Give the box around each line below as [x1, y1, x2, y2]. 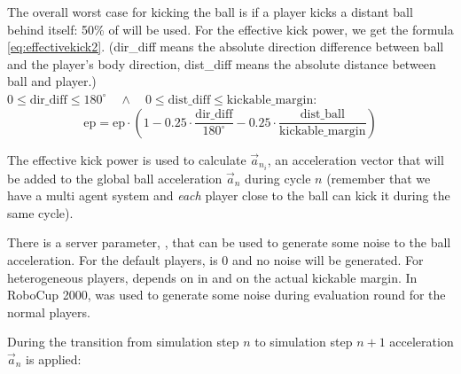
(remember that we [326, 168, 431, 187]
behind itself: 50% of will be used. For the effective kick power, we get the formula [7, 19, 454, 38]
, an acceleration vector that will [267, 150, 444, 168]
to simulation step [254, 332, 353, 351]
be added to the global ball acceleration [7, 168, 223, 187]
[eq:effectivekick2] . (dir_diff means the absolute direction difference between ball [7, 37, 444, 56]
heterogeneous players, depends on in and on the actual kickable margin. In [7, 268, 418, 286]
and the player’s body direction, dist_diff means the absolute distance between [7, 54, 436, 73]
